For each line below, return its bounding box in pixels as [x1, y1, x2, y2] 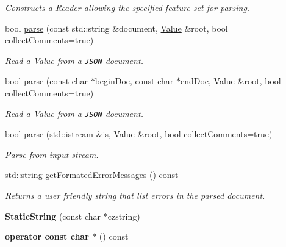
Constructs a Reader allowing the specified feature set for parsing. [5, 1, 250, 13]
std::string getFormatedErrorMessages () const [5, 168, 179, 181]
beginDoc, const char [95, 74, 174, 87]
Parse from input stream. [5, 148, 99, 160]
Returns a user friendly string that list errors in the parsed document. [5, 189, 265, 202]
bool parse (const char [5, 74, 88, 87]
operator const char [5, 230, 89, 243]
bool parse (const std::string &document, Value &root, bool [5, 21, 228, 34]
